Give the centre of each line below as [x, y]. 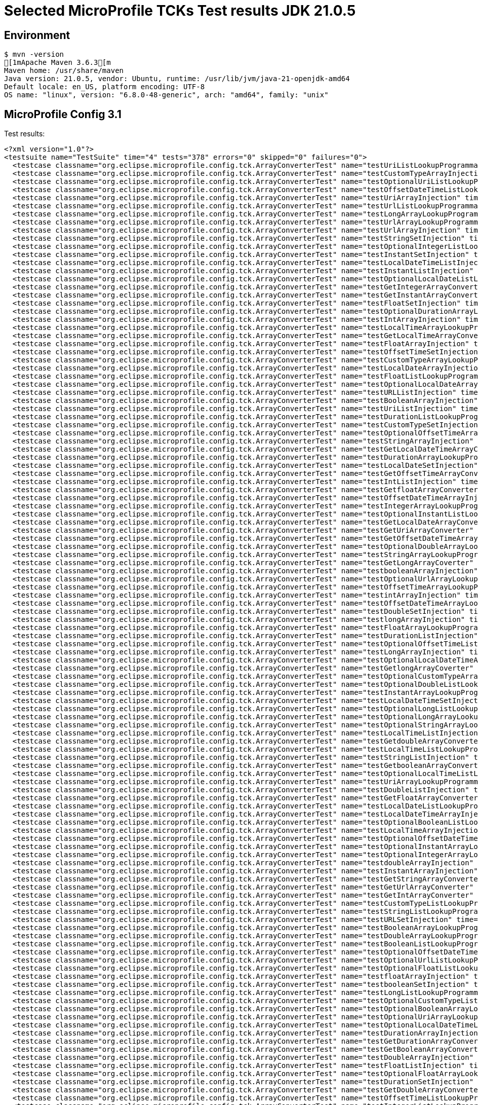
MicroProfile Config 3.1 [63, 114]
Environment [37, 35]
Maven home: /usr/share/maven [64, 71]
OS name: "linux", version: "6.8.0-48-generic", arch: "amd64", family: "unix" [166, 95]
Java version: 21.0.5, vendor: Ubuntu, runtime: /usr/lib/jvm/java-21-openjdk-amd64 [177, 79]
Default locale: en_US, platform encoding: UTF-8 [105, 87]
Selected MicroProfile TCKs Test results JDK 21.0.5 [180, 11]
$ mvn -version [34, 54]
